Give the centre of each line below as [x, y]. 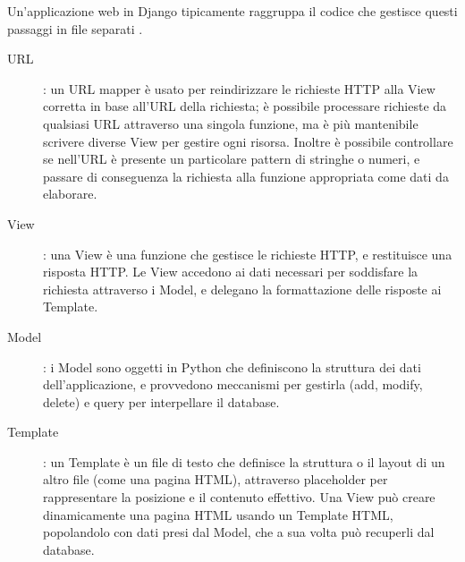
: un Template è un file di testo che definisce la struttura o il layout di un [244, 461]
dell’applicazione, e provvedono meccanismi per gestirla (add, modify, [233, 384]
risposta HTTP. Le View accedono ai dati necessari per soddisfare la [231, 272]
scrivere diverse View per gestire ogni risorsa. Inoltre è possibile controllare [248, 141]
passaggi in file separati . [75, 28]
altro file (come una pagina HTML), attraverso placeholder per [216, 479]
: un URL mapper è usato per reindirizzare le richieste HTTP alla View [239, 88]
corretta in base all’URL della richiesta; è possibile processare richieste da [245, 106]
